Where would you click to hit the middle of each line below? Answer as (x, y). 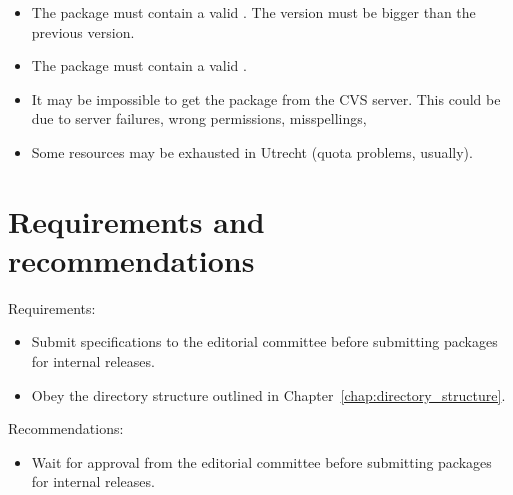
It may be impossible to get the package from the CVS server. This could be (266, 98)
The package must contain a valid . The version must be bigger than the (253, 12)
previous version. (83, 31)
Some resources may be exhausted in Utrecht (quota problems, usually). (252, 151)
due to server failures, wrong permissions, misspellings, (199, 118)
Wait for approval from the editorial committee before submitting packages (261, 461)
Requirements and (136, 220)
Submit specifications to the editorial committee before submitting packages (264, 341)
